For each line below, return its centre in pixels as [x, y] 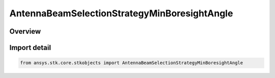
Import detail [30, 48]
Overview [25, 31]
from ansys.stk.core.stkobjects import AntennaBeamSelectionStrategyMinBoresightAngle [132, 63]
